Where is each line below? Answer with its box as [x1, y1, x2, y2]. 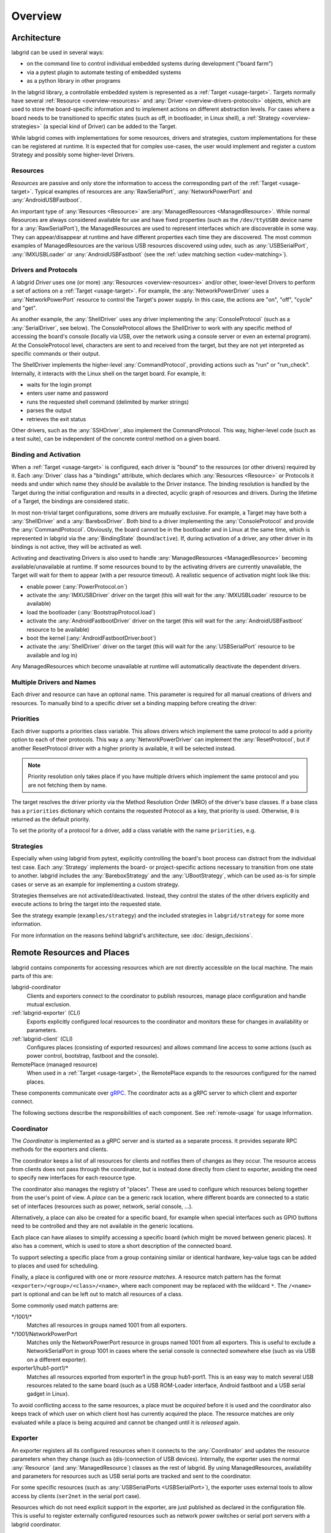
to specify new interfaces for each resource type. [11, 1174, 137, 1182]
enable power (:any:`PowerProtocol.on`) [26, 583, 128, 590]
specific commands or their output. [11, 350, 101, 357]
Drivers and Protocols [11, 266, 78, 274]
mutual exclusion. [26, 1001, 71, 1008]
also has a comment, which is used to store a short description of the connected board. [11, 1242, 232, 1250]
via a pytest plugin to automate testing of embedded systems [26, 68, 181, 76]
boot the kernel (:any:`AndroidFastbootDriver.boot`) [26, 634, 156, 641]
